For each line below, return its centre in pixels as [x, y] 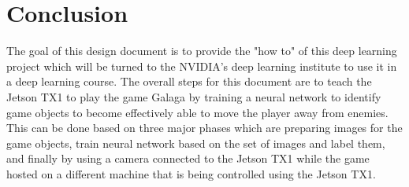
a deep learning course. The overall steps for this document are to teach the [189, 81]
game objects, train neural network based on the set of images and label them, [196, 143]
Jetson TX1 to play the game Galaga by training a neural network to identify [194, 96]
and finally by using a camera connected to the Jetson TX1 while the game [188, 158]
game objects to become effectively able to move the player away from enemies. [197, 112]
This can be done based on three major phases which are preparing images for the [204, 128]
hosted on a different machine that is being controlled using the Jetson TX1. [191, 173]
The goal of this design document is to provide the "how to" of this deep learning [202, 51]
